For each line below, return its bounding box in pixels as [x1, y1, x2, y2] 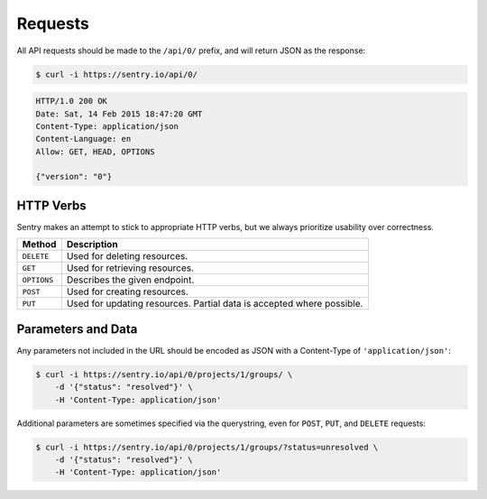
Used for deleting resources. [66, 250, 188, 263]
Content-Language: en [35, 134, 132, 144]
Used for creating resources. [66, 285, 189, 298]
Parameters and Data [16, 321, 138, 337]
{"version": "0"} [35, 171, 113, 182]
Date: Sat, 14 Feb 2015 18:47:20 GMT [35, 108, 203, 119]
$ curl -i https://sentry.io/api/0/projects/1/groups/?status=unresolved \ [35, 442, 379, 452]
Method [22, 238, 57, 251]
